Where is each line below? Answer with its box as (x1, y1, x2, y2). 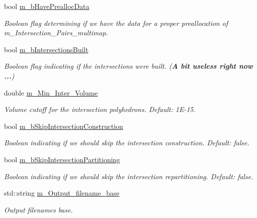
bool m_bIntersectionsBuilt (4, 44, 89, 54)
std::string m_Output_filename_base (4, 188, 120, 198)
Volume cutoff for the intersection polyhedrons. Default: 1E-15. (4, 104, 196, 114)
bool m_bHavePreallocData (4, 1, 90, 11)
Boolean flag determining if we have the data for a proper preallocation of (4, 17, 228, 28)
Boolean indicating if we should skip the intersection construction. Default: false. (4, 137, 250, 148)
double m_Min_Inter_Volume (4, 87, 98, 98)
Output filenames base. (4, 204, 73, 215)
